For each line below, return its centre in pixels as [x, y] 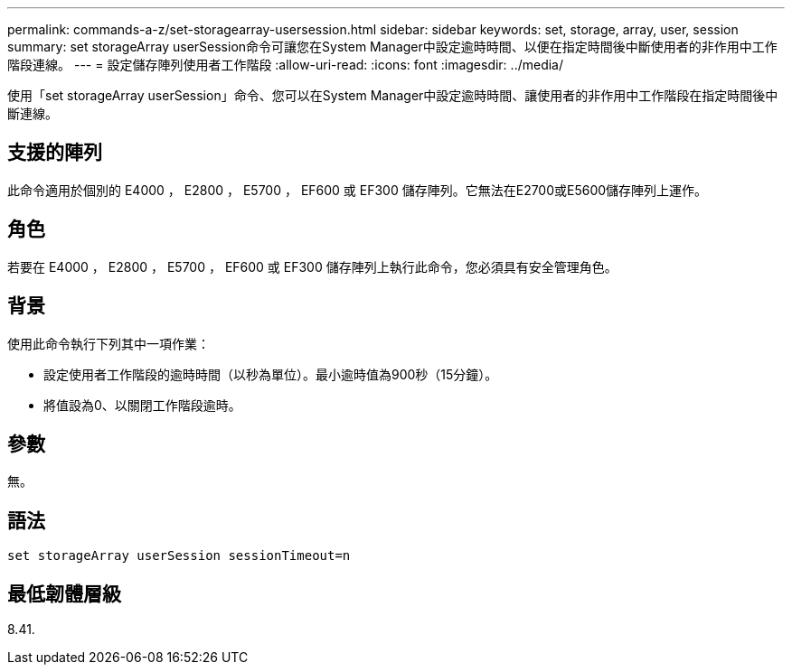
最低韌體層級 [64, 593]
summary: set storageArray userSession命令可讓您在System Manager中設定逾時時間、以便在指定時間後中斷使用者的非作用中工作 [392, 47]
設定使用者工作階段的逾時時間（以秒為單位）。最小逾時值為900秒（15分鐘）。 [271, 374]
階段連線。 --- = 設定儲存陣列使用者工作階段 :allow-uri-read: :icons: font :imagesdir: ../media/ [286, 65]
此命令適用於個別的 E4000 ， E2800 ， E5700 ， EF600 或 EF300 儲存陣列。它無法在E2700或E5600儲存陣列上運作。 [358, 190]
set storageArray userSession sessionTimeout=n [179, 556]
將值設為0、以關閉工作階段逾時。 [142, 405]
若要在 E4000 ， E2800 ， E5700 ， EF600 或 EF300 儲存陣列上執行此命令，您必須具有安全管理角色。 [312, 266]
